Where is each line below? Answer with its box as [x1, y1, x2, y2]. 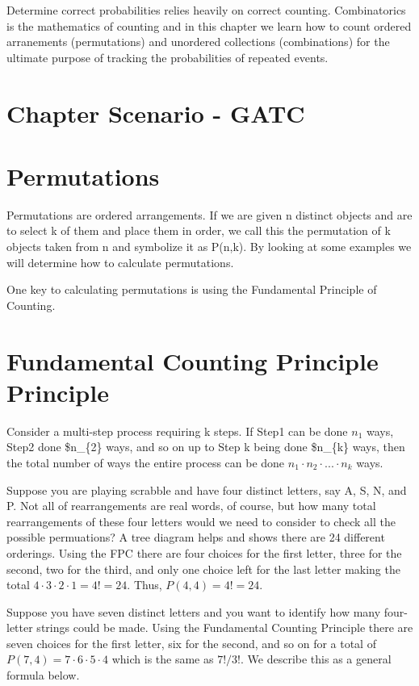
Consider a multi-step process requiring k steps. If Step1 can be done [6, 422, 348, 439]
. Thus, [127, 576, 162, 593]
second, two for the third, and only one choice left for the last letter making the [6, 560, 400, 577]
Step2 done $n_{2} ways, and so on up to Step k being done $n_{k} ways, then [6, 438, 405, 455]
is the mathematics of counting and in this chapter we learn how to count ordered [6, 17, 412, 34]
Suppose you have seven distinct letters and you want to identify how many [6, 603, 381, 620]
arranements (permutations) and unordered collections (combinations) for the [6, 33, 390, 50]
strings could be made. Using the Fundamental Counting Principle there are [36, 619, 413, 636]
